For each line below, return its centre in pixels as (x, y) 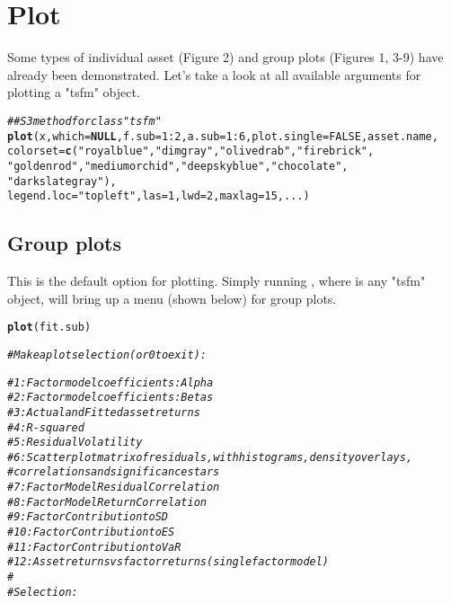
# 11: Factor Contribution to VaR (94, 547)
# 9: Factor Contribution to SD (88, 517)
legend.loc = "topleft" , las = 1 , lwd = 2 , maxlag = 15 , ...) (159, 196)
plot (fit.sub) (49, 328)
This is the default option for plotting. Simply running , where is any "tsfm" (217, 281)
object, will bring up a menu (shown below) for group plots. (172, 298)
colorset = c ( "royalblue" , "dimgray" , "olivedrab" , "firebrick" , (191, 151)
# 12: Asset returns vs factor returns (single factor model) (168, 562)
